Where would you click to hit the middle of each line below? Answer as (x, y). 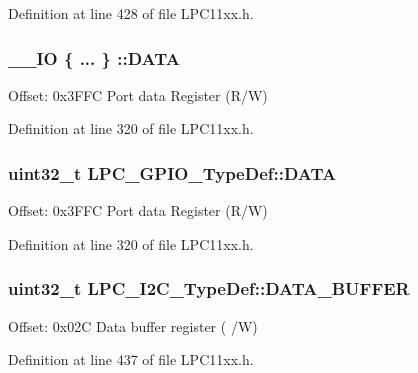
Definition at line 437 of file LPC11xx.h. (131, 359)
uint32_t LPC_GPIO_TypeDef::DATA (172, 172)
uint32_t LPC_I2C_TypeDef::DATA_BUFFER (209, 288)
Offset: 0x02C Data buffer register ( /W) (133, 325)
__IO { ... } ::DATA (94, 57)
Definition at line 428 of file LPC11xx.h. (131, 13)
